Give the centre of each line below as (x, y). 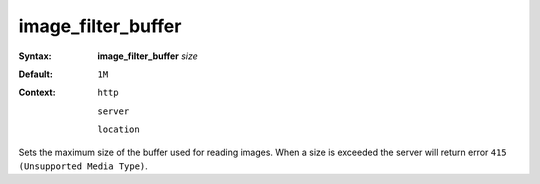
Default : (36, 74)
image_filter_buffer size (148, 56)
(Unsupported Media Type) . (83, 166)
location (118, 129)
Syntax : (35, 56)
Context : (37, 92)
